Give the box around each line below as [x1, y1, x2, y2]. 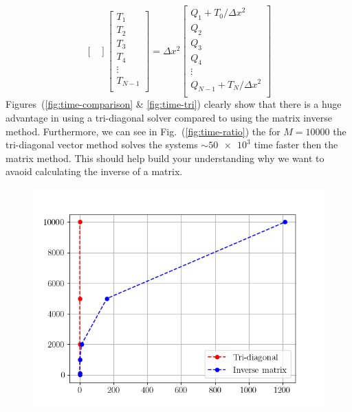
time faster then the [254, 137, 338, 152]
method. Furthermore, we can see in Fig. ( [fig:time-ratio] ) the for [5, 124, 280, 138]
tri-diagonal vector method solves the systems [5, 137, 198, 152]
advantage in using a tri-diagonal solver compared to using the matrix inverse [5, 110, 332, 124]
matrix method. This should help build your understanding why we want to [5, 150, 324, 165]
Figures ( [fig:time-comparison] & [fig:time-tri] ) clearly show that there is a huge [5, 97, 342, 111]
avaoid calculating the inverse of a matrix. [5, 164, 183, 179]
